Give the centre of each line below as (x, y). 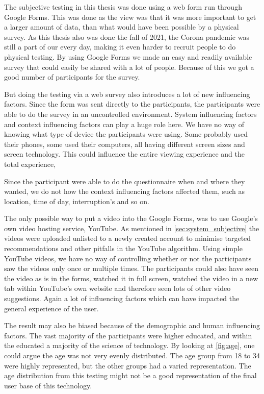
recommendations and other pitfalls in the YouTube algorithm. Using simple (123, 248)
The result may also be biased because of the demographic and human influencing (132, 325)
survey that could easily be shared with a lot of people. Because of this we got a (129, 67)
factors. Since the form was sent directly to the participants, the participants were (132, 104)
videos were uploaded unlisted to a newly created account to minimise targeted (128, 238)
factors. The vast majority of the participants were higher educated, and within (128, 335)
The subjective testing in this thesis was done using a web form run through (123, 7)
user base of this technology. (48, 385)
